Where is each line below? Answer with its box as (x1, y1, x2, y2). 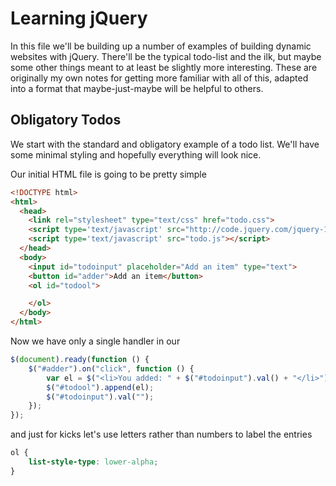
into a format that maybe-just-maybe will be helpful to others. (10, 82, 264, 94)
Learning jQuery (10, 7, 148, 30)
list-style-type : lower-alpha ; (28, 457, 159, 467)
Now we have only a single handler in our (10, 335, 181, 347)
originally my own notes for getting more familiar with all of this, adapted (10, 72, 309, 84)
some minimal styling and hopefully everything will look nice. (10, 148, 262, 161)
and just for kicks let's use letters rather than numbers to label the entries (10, 428, 313, 441)
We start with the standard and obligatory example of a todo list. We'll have (10, 138, 320, 150)
